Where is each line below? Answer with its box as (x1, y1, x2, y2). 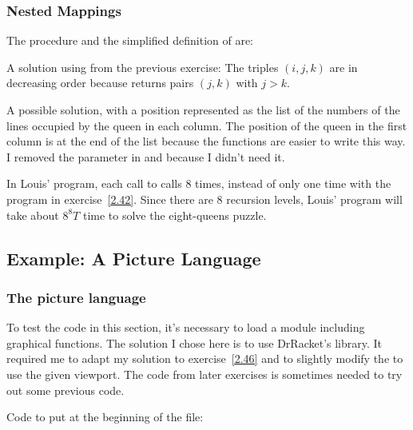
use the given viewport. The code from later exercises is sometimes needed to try (6, 365, 403, 382)
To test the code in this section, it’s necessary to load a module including (6, 319, 365, 336)
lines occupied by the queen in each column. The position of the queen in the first (6, 117, 407, 133)
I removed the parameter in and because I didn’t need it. (6, 148, 285, 165)
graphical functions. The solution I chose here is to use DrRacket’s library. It (6, 334, 383, 351)
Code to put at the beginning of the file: (6, 408, 204, 425)
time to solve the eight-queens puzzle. (82, 206, 267, 223)
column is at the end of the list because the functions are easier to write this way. (6, 133, 406, 149)
